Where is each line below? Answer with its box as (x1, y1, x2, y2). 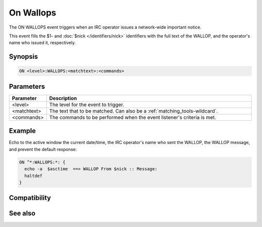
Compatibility (9, 194, 51, 202)
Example (9, 127, 36, 135)
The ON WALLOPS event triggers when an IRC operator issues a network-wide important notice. (9, 24, 201, 30)
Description (49, 95, 77, 101)
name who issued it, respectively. (9, 40, 76, 46)
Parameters (9, 82, 45, 91)
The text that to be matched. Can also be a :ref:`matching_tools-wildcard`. (49, 107, 218, 114)
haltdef (24, 173, 43, 178)
